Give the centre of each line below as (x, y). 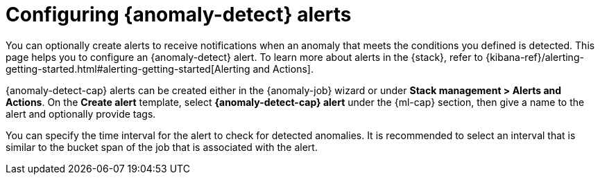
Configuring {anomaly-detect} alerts (179, 15)
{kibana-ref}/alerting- (535, 57)
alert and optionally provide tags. (81, 114)
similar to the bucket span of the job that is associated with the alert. (162, 147)
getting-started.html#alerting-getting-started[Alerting (128, 69)
